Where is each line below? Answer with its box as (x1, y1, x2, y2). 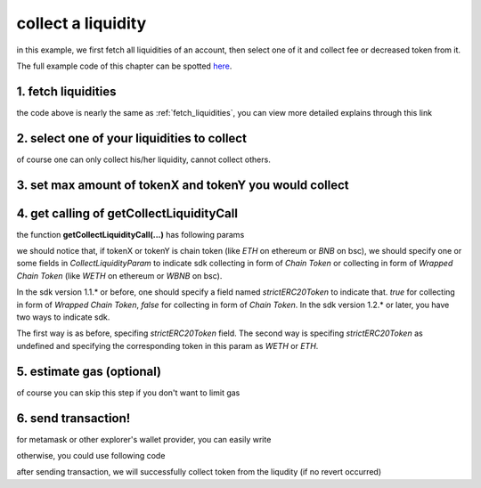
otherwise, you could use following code (16, 451, 166, 460)
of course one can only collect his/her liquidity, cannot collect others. (16, 154, 271, 165)
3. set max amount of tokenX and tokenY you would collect (16, 177, 349, 192)
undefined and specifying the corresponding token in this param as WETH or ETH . (16, 340, 319, 351)
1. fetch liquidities (16, 84, 117, 99)
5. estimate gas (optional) (16, 363, 162, 378)
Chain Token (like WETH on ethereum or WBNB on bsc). (16, 270, 223, 281)
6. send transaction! (16, 411, 131, 426)
